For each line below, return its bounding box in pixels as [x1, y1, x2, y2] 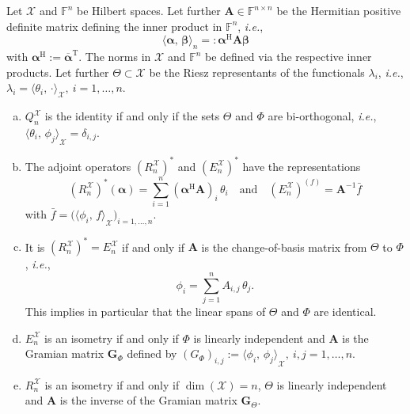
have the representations [242, 158, 361, 174]
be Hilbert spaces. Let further [77, 2, 221, 18]
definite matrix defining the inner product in [6, 17, 222, 34]
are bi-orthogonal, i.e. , [268, 108, 377, 124]
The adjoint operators [25, 158, 131, 174]
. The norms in [78, 48, 151, 65]
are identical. [313, 303, 377, 320]
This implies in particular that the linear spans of [25, 303, 266, 320]
